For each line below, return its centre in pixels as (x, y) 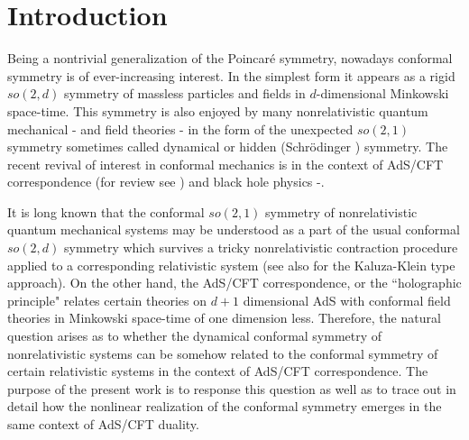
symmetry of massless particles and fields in (185, 93)
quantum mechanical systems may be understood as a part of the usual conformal (234, 229)
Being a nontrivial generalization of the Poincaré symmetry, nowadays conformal (230, 58)
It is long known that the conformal (106, 211)
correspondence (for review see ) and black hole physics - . (166, 182)
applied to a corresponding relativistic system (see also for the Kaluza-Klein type (231, 265)
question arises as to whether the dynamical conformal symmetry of (195, 336)
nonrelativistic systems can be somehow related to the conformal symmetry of (223, 353)
